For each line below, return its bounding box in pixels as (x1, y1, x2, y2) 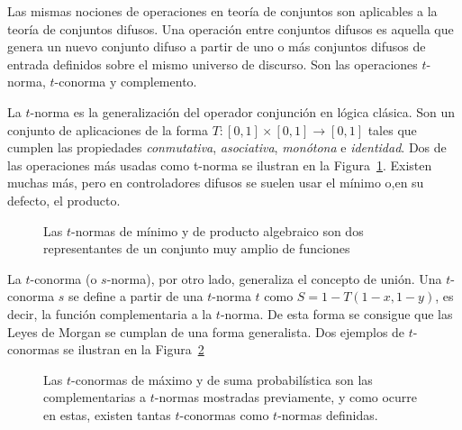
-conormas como (179, 405, 269, 424)
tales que (367, 120, 417, 139)
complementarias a (43, 388, 147, 407)
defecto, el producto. (7, 190, 121, 209)
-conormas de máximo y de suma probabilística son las (71, 370, 373, 389)
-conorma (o (30, 269, 97, 288)
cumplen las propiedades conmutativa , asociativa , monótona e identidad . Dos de (7, 138, 447, 157)
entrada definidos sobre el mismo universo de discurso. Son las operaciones (7, 54, 418, 73)
